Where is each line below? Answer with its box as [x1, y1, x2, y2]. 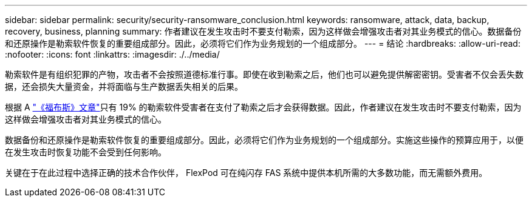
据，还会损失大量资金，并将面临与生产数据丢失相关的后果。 [5, 81, 243, 92]
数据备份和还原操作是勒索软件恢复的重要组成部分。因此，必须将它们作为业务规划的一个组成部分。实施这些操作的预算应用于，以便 [5, 135, 523, 145]
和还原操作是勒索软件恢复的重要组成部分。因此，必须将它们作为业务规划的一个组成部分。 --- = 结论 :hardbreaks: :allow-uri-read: [5, 38, 520, 49]
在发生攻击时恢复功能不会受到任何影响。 [5, 147, 166, 157]
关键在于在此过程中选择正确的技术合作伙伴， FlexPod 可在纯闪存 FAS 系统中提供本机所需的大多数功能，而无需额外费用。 [5, 167, 488, 178]
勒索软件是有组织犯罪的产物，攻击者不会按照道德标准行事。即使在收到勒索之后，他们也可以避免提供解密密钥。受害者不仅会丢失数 [5, 69, 523, 79]
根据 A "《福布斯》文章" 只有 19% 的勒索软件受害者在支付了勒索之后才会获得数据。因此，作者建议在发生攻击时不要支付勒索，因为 [5, 102, 522, 112]
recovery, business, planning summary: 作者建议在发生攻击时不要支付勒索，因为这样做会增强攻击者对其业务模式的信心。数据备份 [5, 26, 522, 36]
